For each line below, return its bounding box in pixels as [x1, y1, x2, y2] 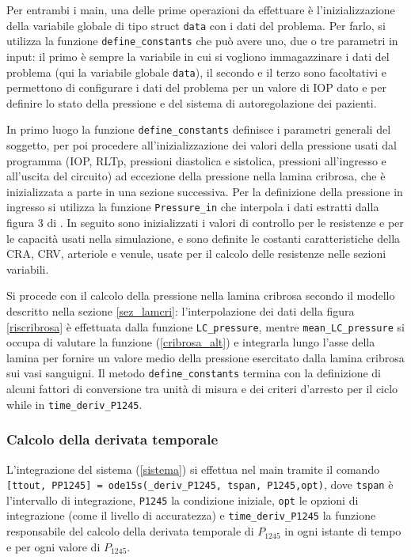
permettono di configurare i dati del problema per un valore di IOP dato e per [6, 79, 387, 96]
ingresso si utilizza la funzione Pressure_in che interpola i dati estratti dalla [6, 199, 379, 215]
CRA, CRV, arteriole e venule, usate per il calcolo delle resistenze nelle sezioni [6, 245, 386, 262]
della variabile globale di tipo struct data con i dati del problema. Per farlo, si [6, 17, 386, 33]
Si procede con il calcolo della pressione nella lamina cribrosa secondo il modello [6, 287, 395, 304]
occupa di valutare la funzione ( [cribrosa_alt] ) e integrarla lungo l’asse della [6, 334, 375, 350]
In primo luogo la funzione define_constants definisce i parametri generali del [6, 121, 391, 138]
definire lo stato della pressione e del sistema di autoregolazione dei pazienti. [6, 94, 377, 111]
